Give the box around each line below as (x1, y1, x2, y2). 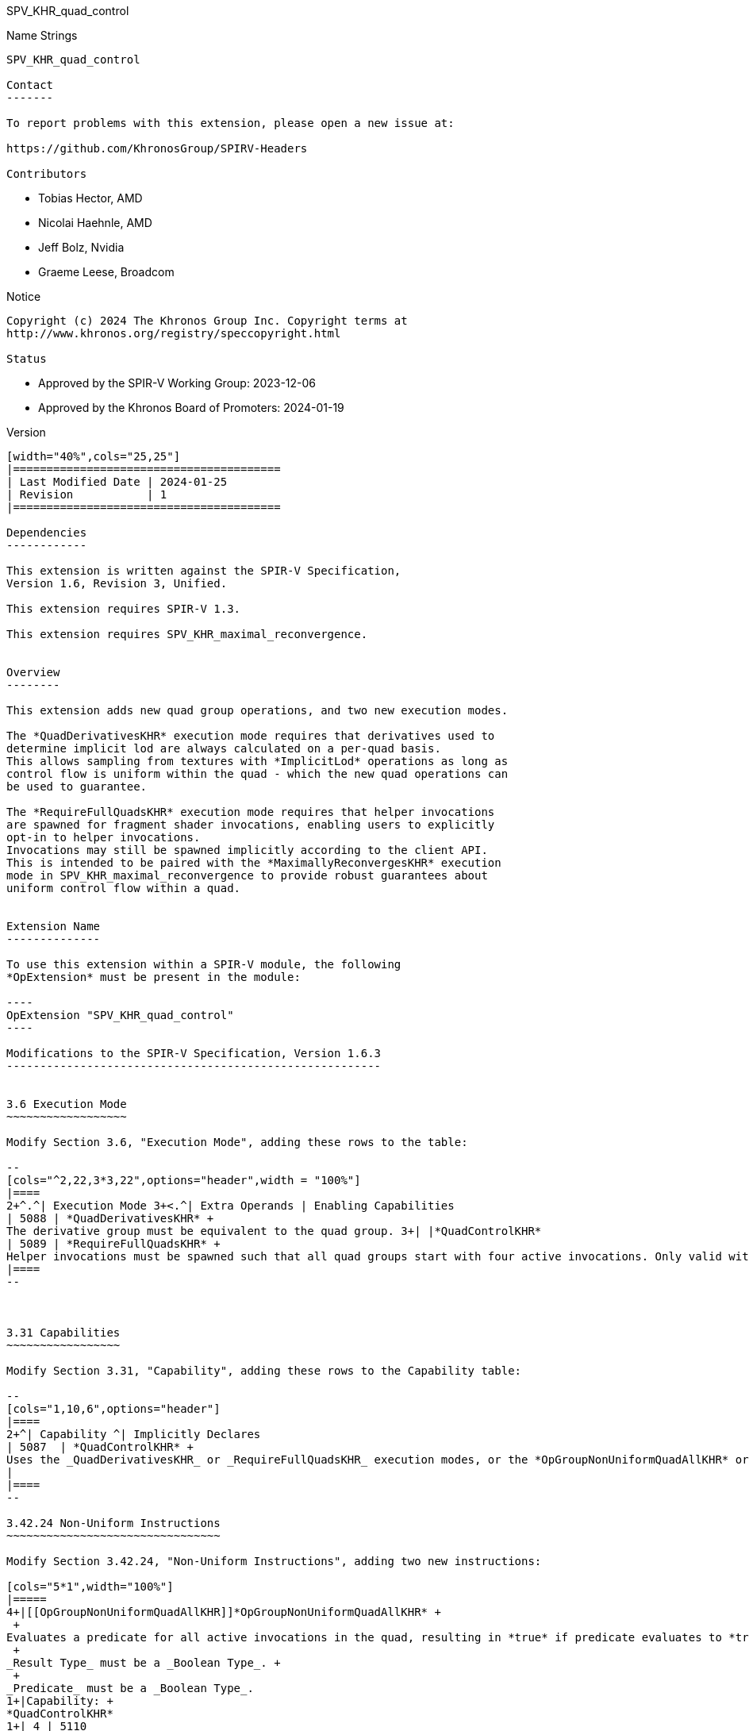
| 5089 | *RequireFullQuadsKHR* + (6, 1237, 221, 1250)
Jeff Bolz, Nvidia (38, 240, 125, 254)
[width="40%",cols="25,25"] (6, 450, 181, 463)
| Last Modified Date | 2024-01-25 (6, 475, 228, 488)
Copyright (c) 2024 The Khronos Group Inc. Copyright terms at (6, 314, 408, 327)
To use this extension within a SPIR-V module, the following (6, 958, 401, 971)
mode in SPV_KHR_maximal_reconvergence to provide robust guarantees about (6, 869, 488, 882)
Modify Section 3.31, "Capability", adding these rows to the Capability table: (6, 1364, 522, 1377)
